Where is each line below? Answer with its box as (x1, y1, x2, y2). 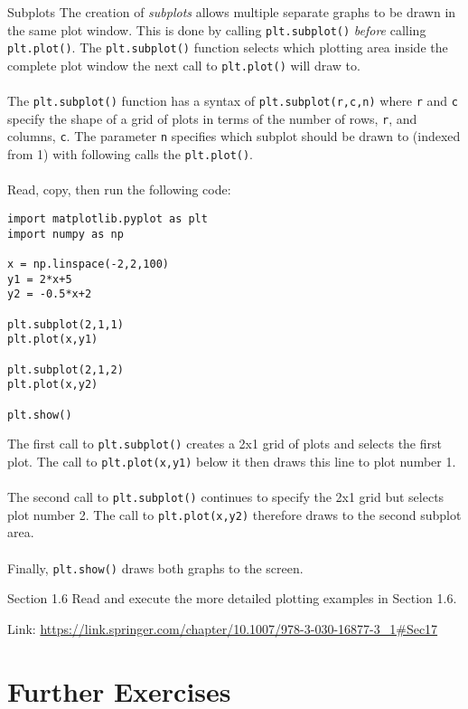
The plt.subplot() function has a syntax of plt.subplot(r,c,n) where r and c (7, 91, 458, 110)
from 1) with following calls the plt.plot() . (7, 145, 254, 164)
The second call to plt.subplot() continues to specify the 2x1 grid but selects (7, 487, 445, 506)
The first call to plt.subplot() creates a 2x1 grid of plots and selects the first (7, 434, 442, 453)
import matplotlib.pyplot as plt (7, 212, 208, 225)
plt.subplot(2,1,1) (7, 317, 124, 331)
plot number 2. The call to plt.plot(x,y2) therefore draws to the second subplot (7, 505, 462, 524)
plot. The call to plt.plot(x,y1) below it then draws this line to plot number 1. (7, 451, 456, 470)
